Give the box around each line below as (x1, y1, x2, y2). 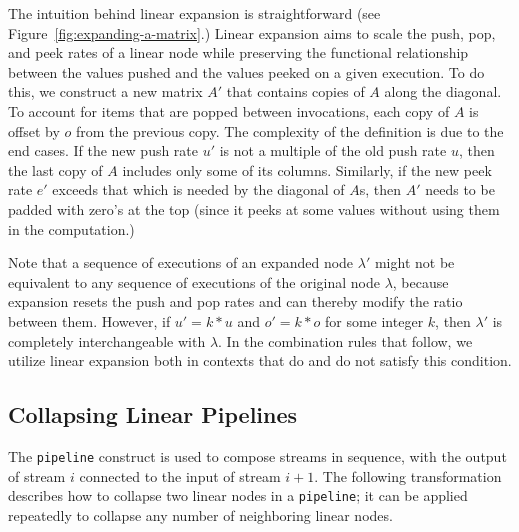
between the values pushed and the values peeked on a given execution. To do (8, 61, 485, 82)
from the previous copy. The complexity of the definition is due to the (75, 120, 504, 141)
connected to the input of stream (79, 465, 281, 486)
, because (392, 271, 449, 292)
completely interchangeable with (8, 330, 206, 351)
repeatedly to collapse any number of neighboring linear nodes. (8, 504, 393, 525)
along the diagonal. (384, 81, 502, 102)
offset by (8, 120, 60, 141)
